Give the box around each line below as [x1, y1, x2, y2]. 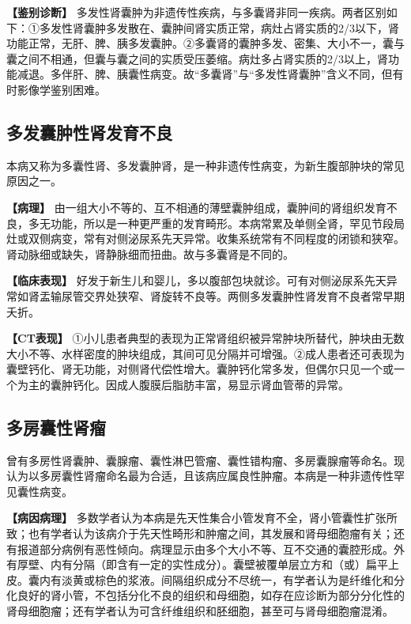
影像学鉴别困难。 [17, 81, 106, 97]
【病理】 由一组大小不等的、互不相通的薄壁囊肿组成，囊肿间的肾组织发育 [6, 199, 386, 215]
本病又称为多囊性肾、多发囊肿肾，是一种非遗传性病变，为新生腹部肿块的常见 [6, 157, 405, 173]
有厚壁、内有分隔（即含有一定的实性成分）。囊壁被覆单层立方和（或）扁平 [6, 556, 388, 573]
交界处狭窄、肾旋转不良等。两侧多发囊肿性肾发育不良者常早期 [83, 287, 405, 304]
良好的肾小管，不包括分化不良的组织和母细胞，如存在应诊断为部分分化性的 [17, 587, 405, 603]
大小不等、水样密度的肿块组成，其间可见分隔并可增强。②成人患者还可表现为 [6, 345, 405, 361]
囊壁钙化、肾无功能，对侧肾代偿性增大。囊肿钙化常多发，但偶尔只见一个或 [6, 361, 394, 377]
